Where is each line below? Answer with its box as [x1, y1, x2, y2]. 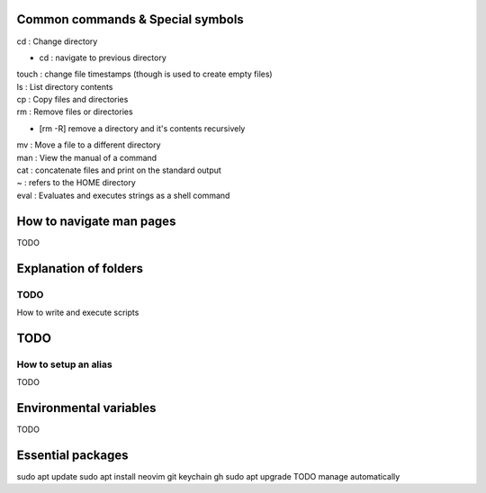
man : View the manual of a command [16, 152, 157, 163]
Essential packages [16, 447, 130, 462]
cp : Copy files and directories [16, 94, 129, 105]
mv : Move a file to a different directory [16, 139, 161, 150]
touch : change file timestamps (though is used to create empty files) [16, 68, 274, 80]
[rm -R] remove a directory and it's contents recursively [39, 122, 246, 134]
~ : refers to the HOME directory [16, 177, 137, 188]
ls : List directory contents [16, 81, 113, 92]
